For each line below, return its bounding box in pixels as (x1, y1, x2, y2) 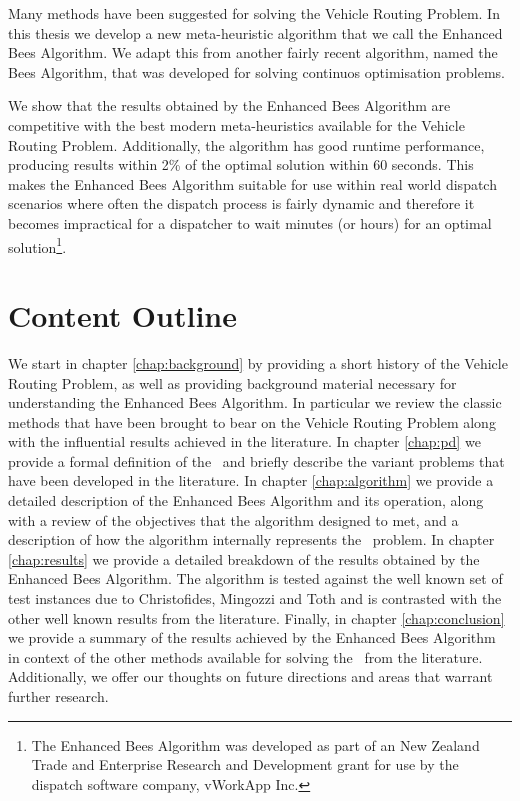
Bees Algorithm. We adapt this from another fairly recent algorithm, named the (8, 42, 498, 63)
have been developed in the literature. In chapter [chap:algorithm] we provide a (8, 470, 494, 491)
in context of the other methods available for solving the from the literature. (8, 646, 483, 667)
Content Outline (8, 294, 237, 335)
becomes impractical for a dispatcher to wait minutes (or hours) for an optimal (8, 212, 492, 233)
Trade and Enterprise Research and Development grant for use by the (31, 754, 459, 775)
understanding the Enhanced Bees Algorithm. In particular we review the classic (8, 392, 502, 413)
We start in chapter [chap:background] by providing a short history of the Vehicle (8, 352, 508, 373)
